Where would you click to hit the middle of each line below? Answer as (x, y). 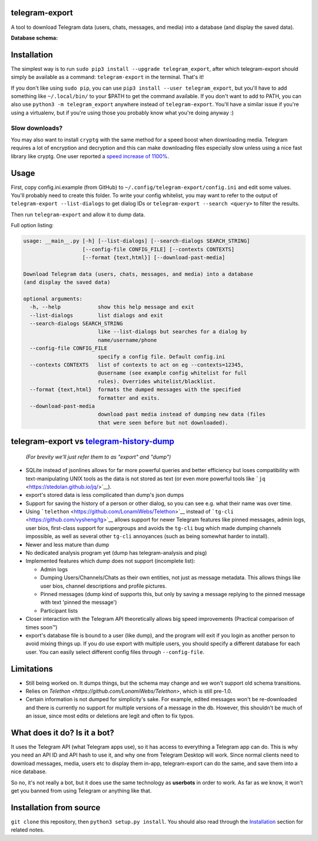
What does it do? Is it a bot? (62, 733)
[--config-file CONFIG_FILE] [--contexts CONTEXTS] (158, 249)
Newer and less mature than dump (67, 544)
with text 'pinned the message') (79, 603)
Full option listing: (32, 225)
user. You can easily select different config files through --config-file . (115, 652)
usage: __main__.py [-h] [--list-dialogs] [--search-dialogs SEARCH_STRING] (137, 241)
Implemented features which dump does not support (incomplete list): (110, 561)
